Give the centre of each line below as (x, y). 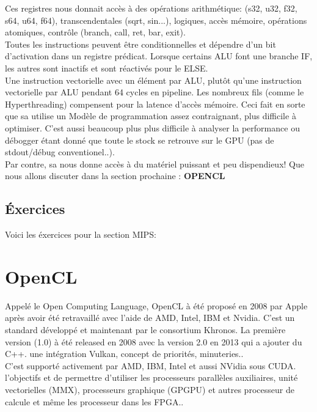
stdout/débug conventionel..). (60, 152)
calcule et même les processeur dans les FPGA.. (94, 401)
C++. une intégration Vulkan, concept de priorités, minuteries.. (124, 354)
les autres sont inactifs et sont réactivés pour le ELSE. (107, 68)
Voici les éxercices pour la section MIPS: (81, 234)
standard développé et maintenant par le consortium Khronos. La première (145, 330)
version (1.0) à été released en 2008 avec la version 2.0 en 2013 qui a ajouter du (154, 341)
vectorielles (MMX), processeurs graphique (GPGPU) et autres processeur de (150, 389)
